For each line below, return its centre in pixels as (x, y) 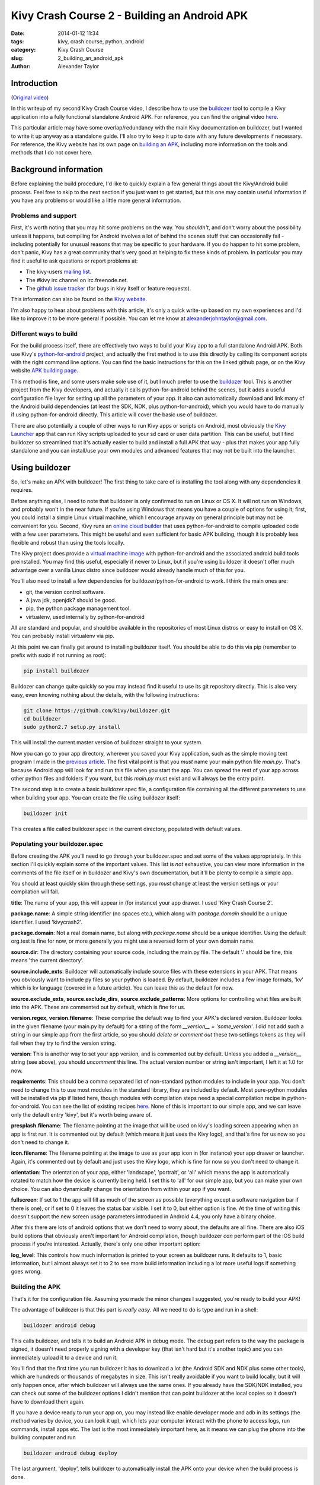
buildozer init (45, 813)
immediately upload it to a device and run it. (64, 1357)
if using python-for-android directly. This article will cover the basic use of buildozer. (114, 415)
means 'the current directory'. (47, 960)
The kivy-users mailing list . (59, 272)
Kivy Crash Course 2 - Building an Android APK (129, 15)
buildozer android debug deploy (71, 1453)
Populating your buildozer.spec (57, 844)
